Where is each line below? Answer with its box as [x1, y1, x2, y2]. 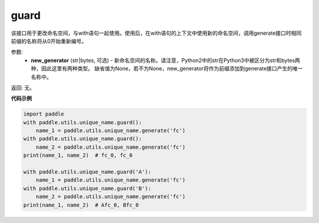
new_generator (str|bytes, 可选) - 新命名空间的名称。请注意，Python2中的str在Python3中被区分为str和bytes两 [31, 57, 301, 64]
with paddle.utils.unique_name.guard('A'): [23, 169, 152, 175]
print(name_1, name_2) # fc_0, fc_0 [23, 152, 133, 159]
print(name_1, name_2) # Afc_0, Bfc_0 [23, 201, 139, 208]
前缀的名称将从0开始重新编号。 [11, 37, 87, 44]
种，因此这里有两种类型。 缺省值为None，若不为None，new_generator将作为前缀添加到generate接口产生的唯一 [31, 65, 304, 72]
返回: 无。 [11, 84, 35, 91]
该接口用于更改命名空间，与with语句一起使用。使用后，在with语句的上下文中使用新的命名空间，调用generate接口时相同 [11, 29, 302, 37]
